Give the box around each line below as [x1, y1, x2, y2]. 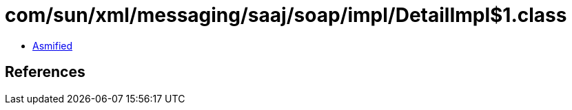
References [5, 63, 85, 81]
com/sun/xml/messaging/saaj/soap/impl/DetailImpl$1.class [5, 3, 567, 27]
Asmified [32, 39, 73, 52]
